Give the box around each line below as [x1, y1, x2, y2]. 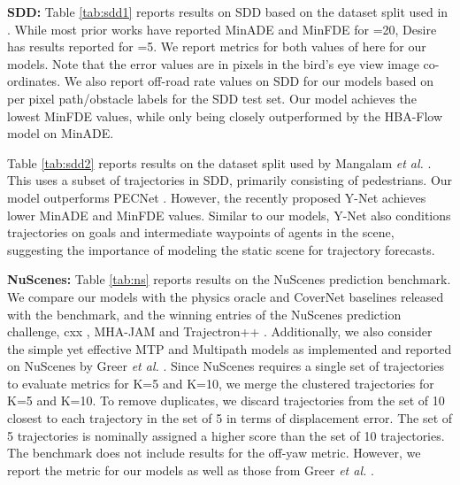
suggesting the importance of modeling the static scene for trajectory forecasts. [7, 240, 435, 258]
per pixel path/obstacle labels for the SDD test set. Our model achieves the [7, 89, 417, 107]
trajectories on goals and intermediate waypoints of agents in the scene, [7, 223, 395, 242]
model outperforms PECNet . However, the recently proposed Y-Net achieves [7, 188, 426, 206]
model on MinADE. [7, 124, 114, 142]
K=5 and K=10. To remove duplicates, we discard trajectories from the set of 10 [7, 391, 445, 410]
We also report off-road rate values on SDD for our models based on [64, 72, 434, 90]
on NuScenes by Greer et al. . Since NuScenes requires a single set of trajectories [7, 357, 444, 375]
